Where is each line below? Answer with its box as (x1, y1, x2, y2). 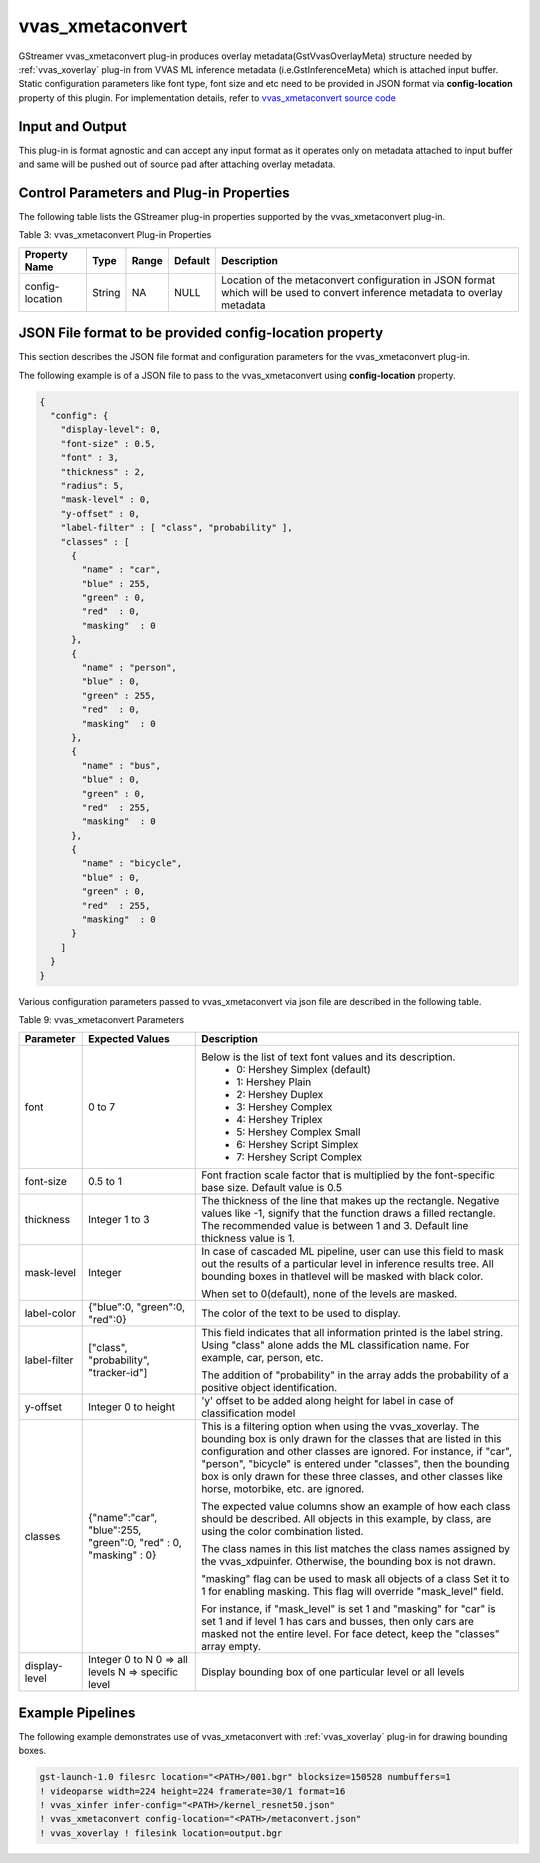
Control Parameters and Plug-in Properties (18, 184, 290, 201)
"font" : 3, (60, 452, 120, 464)
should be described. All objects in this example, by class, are (201, 1512, 492, 1526)
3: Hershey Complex (236, 1100, 333, 1114)
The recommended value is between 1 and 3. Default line (201, 1219, 469, 1233)
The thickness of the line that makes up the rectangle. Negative (201, 1194, 500, 1208)
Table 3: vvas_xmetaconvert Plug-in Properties (18, 229, 212, 241)
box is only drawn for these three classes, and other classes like (201, 1470, 504, 1484)
